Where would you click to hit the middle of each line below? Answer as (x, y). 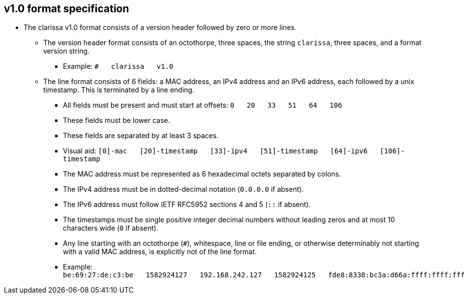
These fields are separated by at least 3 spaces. (141, 136)
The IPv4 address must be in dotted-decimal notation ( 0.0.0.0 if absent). (183, 189)
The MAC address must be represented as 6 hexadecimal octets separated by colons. (202, 174)
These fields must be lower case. (116, 120)
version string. (67, 51)
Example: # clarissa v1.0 (118, 66)
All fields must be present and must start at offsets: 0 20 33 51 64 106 (203, 105)
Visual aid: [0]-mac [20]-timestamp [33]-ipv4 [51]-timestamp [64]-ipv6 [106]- (234, 151)
